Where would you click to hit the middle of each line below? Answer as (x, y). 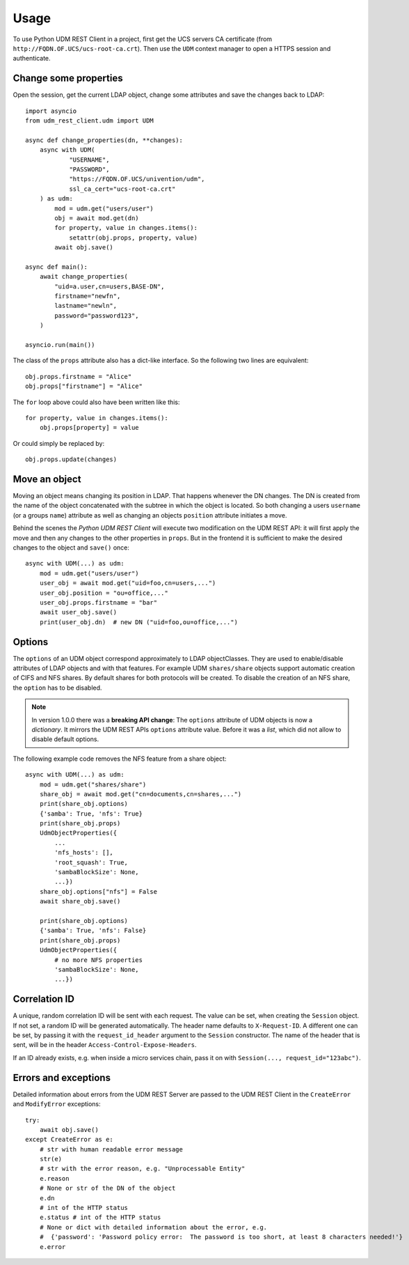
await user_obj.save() (78, 612)
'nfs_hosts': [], (84, 853)
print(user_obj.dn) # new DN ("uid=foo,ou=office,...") (138, 622)
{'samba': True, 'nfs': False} (93, 931)
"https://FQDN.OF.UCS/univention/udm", (137, 179)
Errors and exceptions (62, 1077)
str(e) (51, 1159)
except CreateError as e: (70, 1140)
